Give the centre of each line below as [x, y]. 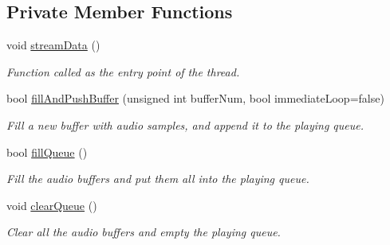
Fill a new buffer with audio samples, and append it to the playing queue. [185, 124]
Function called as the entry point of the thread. [123, 71]
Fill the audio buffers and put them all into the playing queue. [158, 179]
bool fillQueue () [47, 152]
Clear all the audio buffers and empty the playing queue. [144, 232]
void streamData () [53, 45]
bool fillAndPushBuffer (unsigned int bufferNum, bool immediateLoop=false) [195, 98]
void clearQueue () [52, 205]
